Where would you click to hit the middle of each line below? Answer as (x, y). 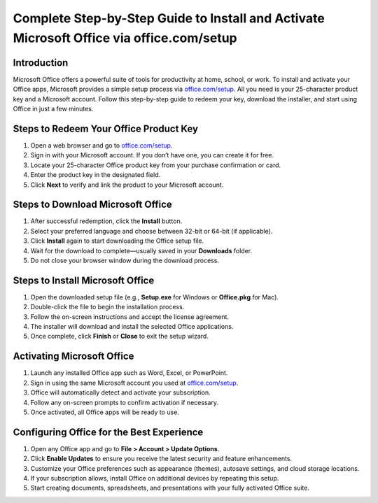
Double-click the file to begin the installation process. (107, 307)
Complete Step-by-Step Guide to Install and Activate (169, 18)
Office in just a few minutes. (53, 109)
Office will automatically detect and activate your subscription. (120, 392)
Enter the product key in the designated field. (96, 175)
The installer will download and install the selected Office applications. (132, 327)
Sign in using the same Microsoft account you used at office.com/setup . (134, 383)
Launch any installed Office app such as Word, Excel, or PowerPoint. (129, 373)
